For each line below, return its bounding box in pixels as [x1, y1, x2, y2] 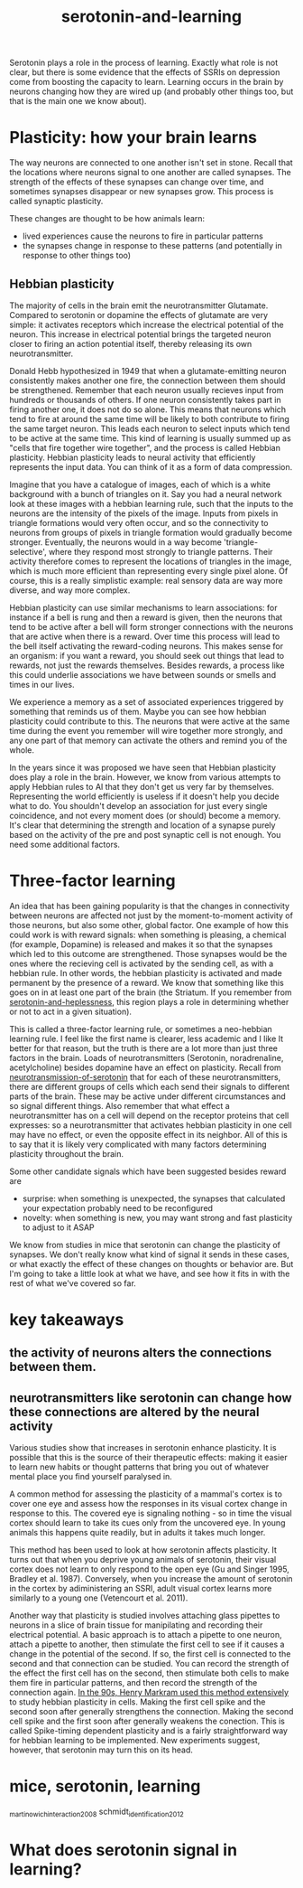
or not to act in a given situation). [9, 1006, 133, 1017]
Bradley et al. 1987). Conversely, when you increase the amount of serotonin [9, 1573, 293, 1584]
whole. [9, 744, 34, 756]
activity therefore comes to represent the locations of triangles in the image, [9, 556, 292, 567]
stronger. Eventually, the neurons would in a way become [9, 536, 223, 548]
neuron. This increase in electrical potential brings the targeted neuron [9, 328, 272, 340]
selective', [9, 546, 47, 557]
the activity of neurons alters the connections [9, 1345, 272, 1361]
